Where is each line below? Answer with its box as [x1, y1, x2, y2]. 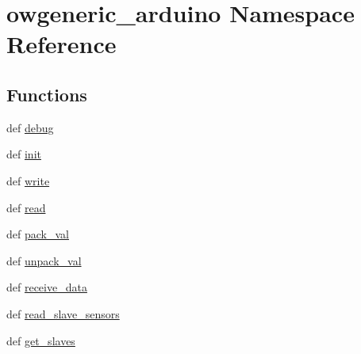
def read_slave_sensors [6, 305, 120, 322]
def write [6, 172, 50, 188]
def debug [6, 119, 54, 135]
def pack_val [6, 226, 69, 242]
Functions [6, 82, 87, 106]
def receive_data [6, 279, 87, 295]
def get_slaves [6, 332, 75, 348]
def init [6, 146, 41, 162]
